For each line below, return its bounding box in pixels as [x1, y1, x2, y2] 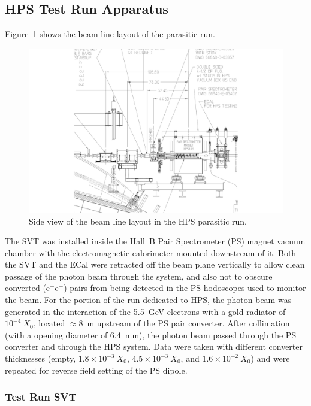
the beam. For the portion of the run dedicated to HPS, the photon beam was [5, 293, 292, 306]
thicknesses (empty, [5, 352, 76, 365]
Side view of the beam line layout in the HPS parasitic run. [29, 214, 247, 227]
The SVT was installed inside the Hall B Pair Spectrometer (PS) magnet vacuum [5, 235, 306, 247]
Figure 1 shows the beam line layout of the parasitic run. [5, 28, 215, 40]
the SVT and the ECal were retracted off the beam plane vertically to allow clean [5, 258, 305, 271]
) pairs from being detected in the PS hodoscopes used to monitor [64, 281, 306, 294]
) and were [250, 352, 290, 365]
